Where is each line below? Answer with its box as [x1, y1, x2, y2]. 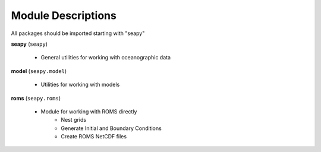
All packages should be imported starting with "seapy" [11, 30, 145, 37]
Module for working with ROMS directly [40, 107, 137, 115]
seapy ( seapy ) [11, 40, 48, 47]
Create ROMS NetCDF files [61, 133, 127, 140]
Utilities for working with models [40, 81, 120, 88]
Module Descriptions [11, 9, 117, 22]
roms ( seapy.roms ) [11, 94, 61, 102]
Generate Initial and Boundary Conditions [61, 125, 162, 132]
